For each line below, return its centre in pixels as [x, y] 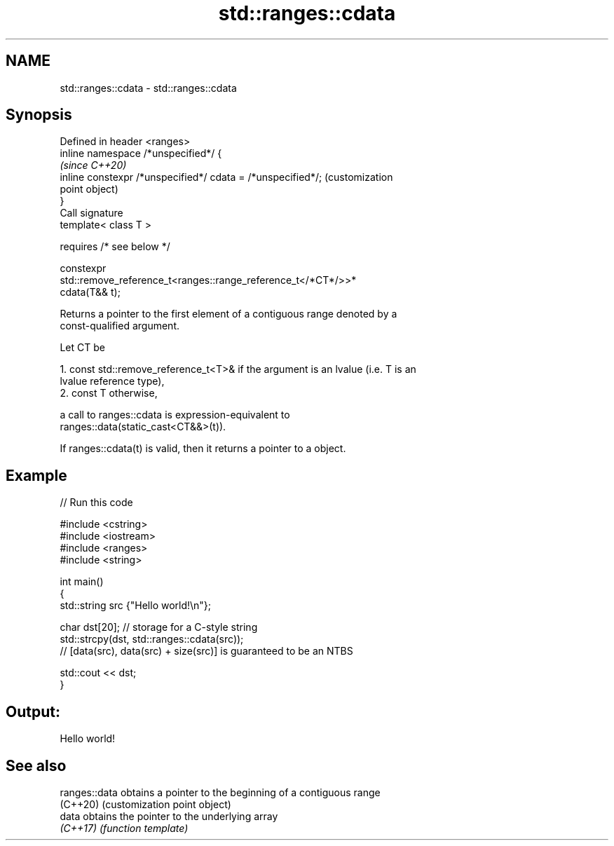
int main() [82, 582]
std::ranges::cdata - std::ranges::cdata [148, 88]
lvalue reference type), [112, 381]
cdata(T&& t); [90, 292]
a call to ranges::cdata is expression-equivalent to [175, 415]
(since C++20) [93, 165]
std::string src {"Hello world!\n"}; [136, 606]
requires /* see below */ [115, 247]
